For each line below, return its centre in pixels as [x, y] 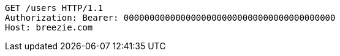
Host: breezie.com [49, 27]
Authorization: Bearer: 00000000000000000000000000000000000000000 [170, 18]
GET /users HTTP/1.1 [54, 8]
